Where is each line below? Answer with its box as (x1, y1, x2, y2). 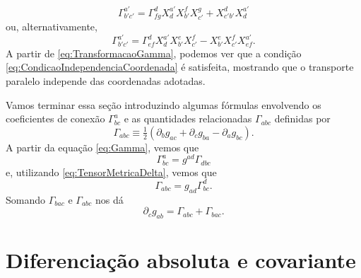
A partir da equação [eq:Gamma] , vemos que (6, 139, 199, 154)
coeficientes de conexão (6, 111, 105, 126)
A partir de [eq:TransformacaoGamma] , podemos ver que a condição (6, 45, 302, 60)
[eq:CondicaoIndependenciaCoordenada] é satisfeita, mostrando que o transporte (6, 59, 354, 74)
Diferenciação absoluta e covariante (6, 245, 356, 274)
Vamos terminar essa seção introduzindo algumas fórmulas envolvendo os (6, 97, 321, 112)
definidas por (274, 111, 331, 126)
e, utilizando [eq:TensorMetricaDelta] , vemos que (6, 164, 217, 179)
